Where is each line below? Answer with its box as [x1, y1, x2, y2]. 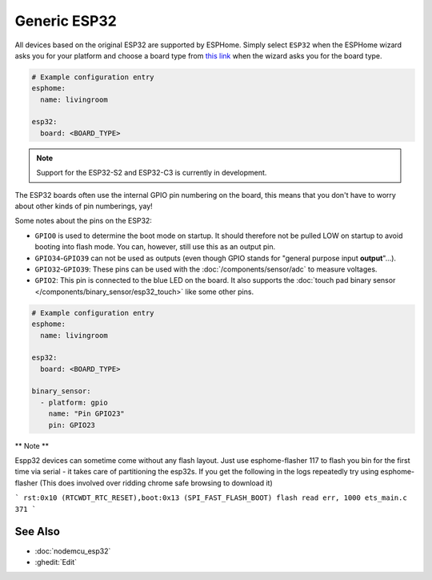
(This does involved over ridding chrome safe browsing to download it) [39, 477, 274, 488]
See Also [14, 525, 60, 538]
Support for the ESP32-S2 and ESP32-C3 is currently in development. [36, 168, 267, 178]
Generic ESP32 [14, 12, 118, 30]
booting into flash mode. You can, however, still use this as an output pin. [34, 242, 276, 252]
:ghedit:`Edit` [34, 557, 78, 566]
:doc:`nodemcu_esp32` [34, 546, 111, 556]
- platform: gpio [40, 397, 108, 407]
